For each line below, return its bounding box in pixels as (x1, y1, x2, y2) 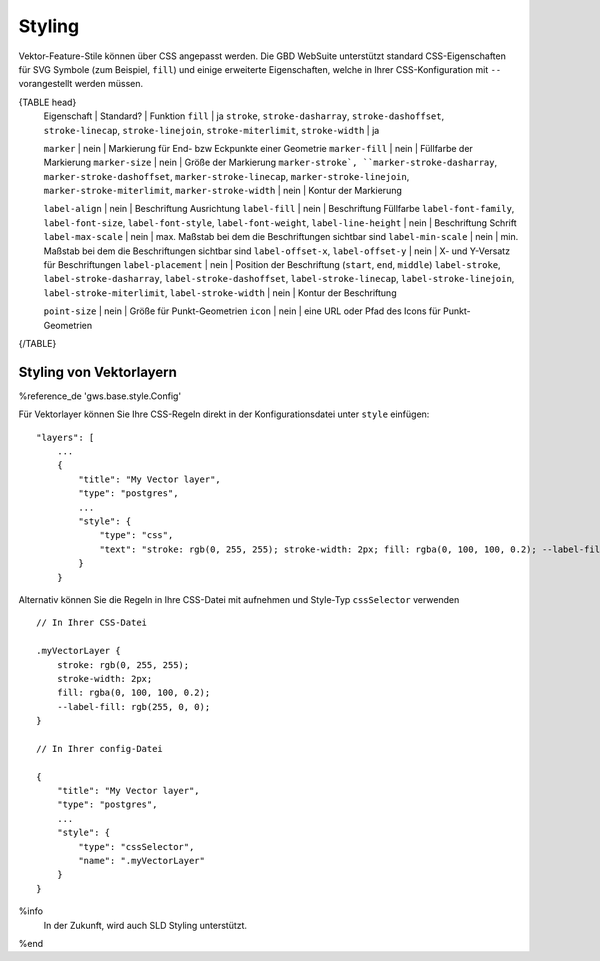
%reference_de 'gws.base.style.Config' (18, 390, 182, 402)
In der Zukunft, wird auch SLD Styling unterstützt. (43, 919, 248, 931)
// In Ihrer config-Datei (36, 743, 164, 754)
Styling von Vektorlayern (18, 363, 177, 380)
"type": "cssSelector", (78, 841, 195, 852)
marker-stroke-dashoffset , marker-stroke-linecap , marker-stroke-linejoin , (43, 170, 410, 182)
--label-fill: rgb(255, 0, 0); (56, 701, 211, 712)
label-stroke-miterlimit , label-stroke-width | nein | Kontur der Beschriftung (43, 286, 397, 299)
